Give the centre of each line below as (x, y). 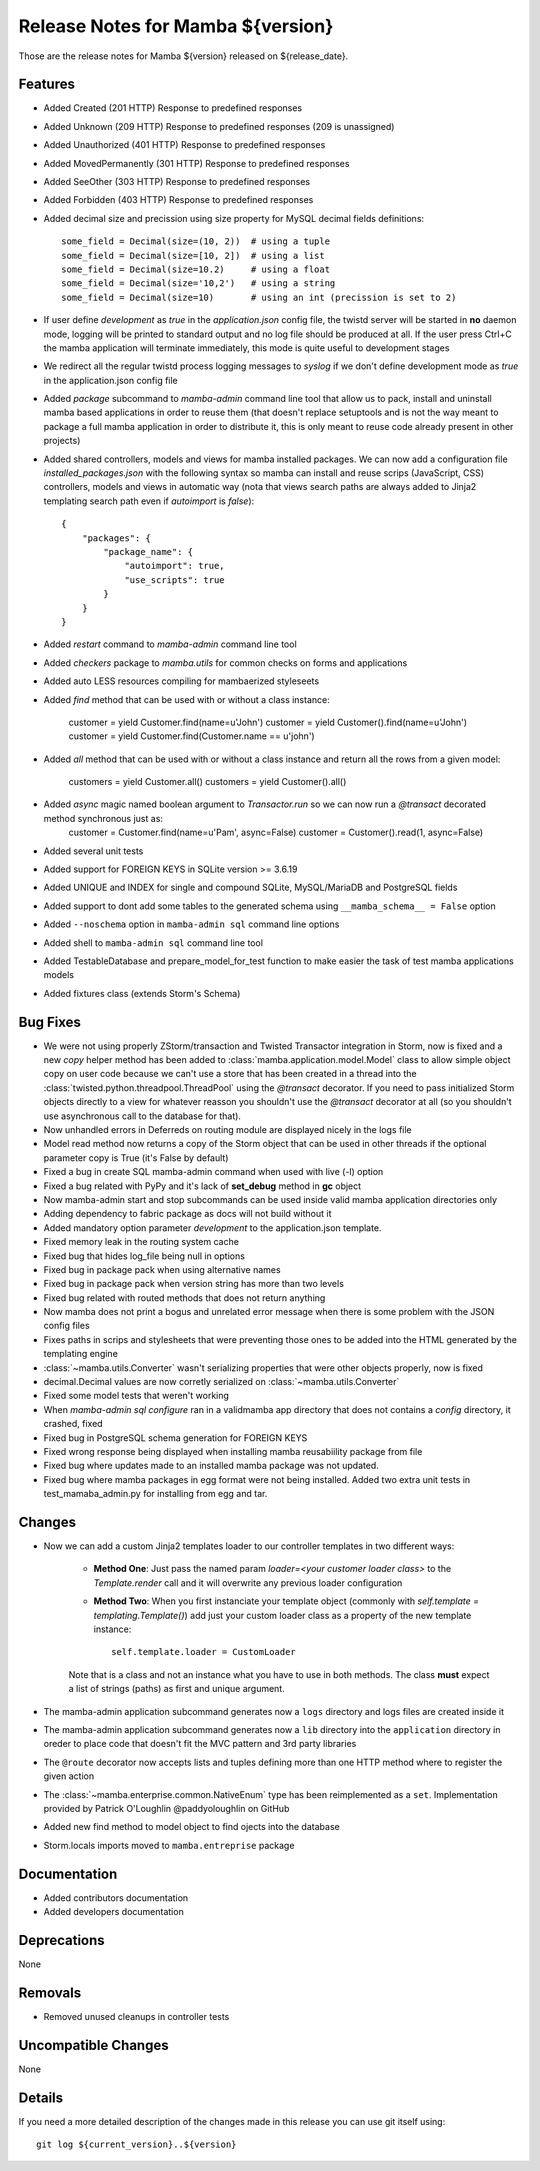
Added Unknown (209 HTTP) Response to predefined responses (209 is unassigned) (219, 126)
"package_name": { (148, 551)
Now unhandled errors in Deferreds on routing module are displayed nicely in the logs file (227, 1130)
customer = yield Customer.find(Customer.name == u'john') (191, 736)
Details (41, 2097)
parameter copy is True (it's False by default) (136, 1157)
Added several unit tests (93, 851)
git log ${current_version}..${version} (136, 2144)
